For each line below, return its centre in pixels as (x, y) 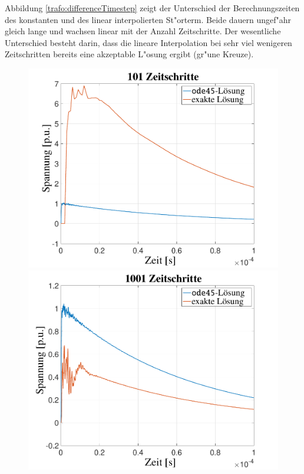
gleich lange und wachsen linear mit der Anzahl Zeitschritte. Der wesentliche (143, 31)
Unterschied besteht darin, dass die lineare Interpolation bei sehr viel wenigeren (148, 42)
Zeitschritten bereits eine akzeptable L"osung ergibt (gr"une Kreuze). (129, 54)
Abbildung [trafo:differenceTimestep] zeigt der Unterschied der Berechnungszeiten (152, 8)
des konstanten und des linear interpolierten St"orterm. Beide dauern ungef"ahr (148, 19)
